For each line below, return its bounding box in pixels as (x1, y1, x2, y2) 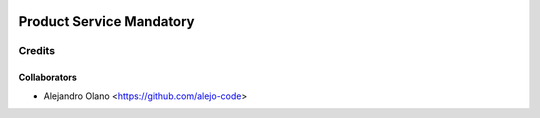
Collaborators (18, 71, 77, 84)
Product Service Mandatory (18, 13, 195, 30)
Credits (18, 44, 55, 58)
